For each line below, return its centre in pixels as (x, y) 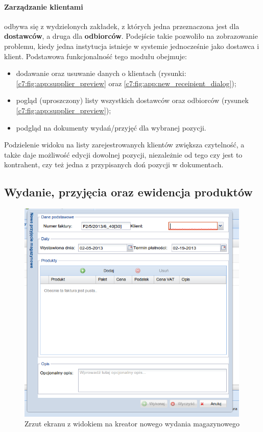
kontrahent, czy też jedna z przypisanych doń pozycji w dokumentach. (114, 164)
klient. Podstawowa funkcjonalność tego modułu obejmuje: (95, 56)
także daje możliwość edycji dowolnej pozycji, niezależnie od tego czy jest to (123, 154)
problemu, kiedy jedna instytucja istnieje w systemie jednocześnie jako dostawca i (132, 46)
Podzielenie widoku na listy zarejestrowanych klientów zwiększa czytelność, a (124, 145)
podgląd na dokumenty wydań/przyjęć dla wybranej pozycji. (111, 127)
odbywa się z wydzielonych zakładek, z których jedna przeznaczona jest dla (122, 26)
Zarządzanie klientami (44, 6)
